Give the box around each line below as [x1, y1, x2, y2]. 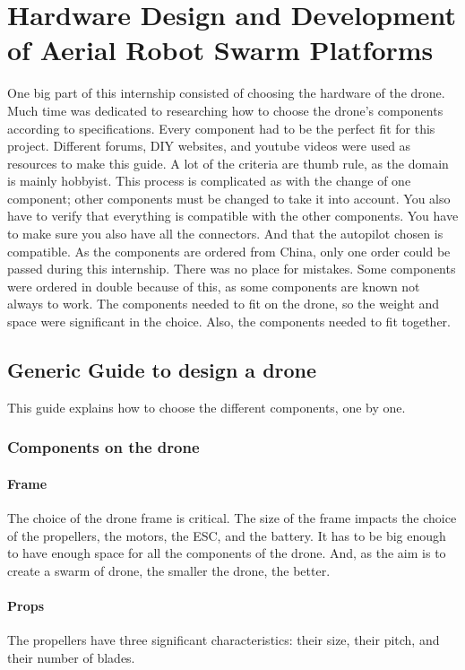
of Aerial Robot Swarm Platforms [7, 31, 434, 68]
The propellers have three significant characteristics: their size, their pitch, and [7, 631, 440, 649]
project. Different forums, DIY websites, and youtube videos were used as [7, 136, 411, 155]
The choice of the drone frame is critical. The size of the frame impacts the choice [7, 509, 457, 527]
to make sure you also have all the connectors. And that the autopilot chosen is [7, 224, 443, 243]
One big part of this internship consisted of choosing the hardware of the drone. [7, 83, 445, 102]
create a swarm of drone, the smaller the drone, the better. [7, 561, 331, 579]
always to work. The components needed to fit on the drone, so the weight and [7, 294, 440, 313]
